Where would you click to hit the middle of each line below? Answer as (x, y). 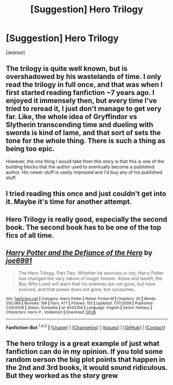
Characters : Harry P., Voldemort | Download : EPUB (51, 312)
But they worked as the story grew (62, 376)
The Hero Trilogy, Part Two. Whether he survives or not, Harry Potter (91, 273)
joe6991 (19, 261)
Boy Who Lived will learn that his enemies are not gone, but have (87, 284)
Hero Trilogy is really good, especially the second (86, 219)
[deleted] (15, 52)
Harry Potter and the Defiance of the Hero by (79, 253)
